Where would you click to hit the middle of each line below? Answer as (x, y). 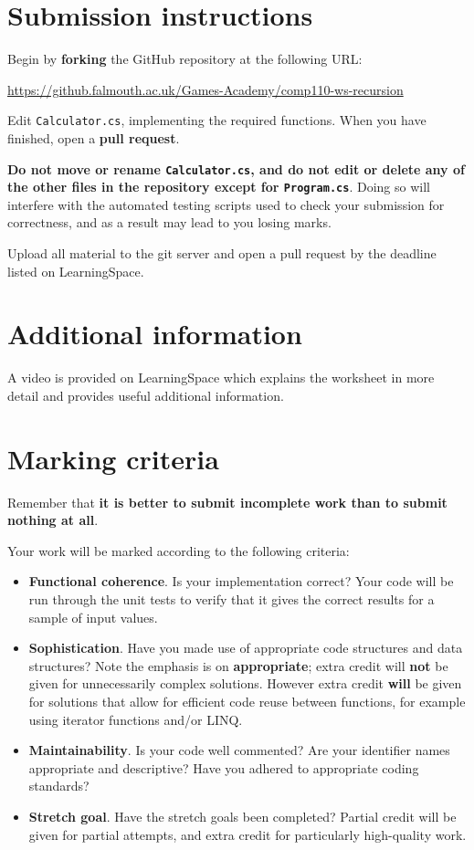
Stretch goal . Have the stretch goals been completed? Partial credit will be (242, 816)
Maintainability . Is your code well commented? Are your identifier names (239, 750)
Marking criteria (113, 458)
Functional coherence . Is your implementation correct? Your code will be (241, 581)
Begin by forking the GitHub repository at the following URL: (185, 59)
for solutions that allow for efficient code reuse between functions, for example (247, 702)
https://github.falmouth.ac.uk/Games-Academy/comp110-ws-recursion (205, 89)
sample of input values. (93, 617)
